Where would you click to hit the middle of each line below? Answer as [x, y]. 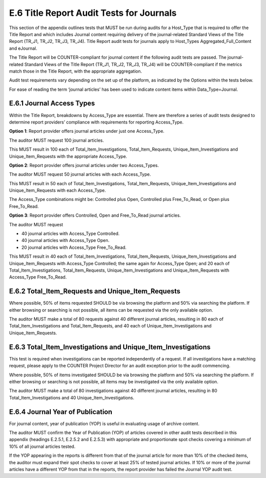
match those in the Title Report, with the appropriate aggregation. [76, 71]
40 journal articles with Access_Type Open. [66, 240]
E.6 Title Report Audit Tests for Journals [93, 13]
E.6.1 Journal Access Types [52, 103]
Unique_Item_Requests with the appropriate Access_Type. [68, 156]
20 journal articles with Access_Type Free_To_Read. [74, 247]
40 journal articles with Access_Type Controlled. [71, 234]
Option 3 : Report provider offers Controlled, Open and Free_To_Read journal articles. [95, 215]
